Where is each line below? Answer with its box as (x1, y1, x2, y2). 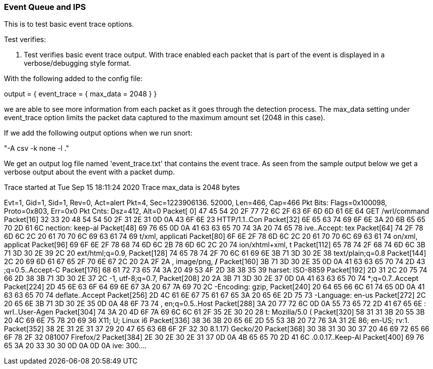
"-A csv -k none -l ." (4, 144, 69, 153)
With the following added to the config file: (4, 74, 143, 83)
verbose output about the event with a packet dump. (4, 168, 175, 177)
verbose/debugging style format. (24, 59, 131, 68)
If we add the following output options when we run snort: (4, 129, 192, 138)
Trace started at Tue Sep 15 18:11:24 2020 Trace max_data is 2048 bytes (4, 183, 240, 192)
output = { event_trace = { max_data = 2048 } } (4, 90, 157, 98)
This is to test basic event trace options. (4, 20, 134, 29)
